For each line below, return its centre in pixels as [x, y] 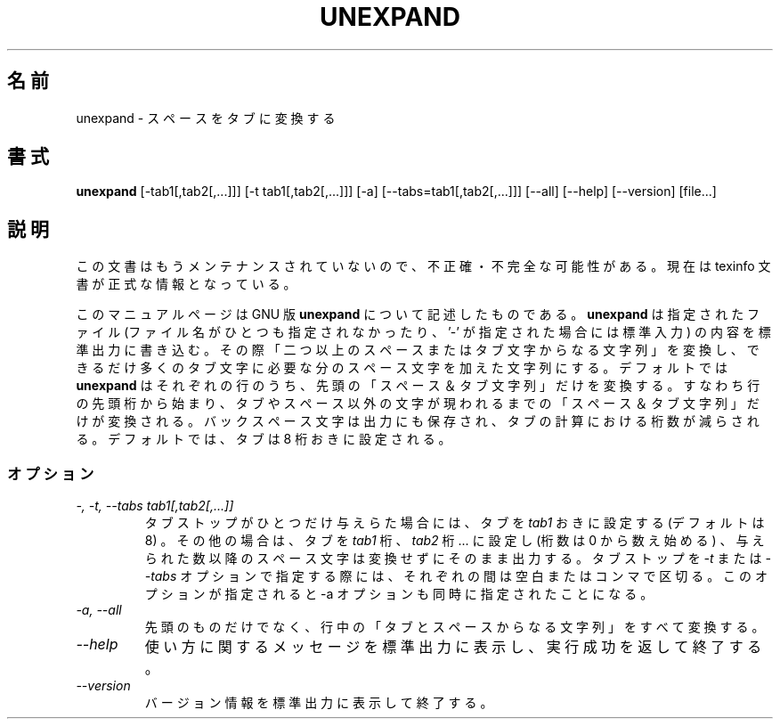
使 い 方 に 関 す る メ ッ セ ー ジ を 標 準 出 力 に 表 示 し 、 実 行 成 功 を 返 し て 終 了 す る [453, 647]
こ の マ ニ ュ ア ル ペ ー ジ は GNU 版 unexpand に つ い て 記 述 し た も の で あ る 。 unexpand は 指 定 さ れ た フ [418, 314]
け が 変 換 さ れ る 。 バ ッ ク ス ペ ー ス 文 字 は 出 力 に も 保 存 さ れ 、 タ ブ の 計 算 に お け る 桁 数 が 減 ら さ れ [418, 421]
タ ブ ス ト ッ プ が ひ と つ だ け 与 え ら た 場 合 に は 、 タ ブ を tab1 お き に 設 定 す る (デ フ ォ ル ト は [455, 523]
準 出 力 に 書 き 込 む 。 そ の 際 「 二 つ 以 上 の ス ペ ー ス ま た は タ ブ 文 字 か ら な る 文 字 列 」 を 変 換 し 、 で [418, 350]
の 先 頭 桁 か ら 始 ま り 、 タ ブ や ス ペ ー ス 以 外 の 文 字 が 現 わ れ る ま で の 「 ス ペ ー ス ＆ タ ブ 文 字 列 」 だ [418, 404]
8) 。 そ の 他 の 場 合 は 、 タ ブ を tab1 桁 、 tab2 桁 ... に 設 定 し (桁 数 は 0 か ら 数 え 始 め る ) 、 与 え [455, 541]
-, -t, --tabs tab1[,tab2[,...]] [155, 506]
